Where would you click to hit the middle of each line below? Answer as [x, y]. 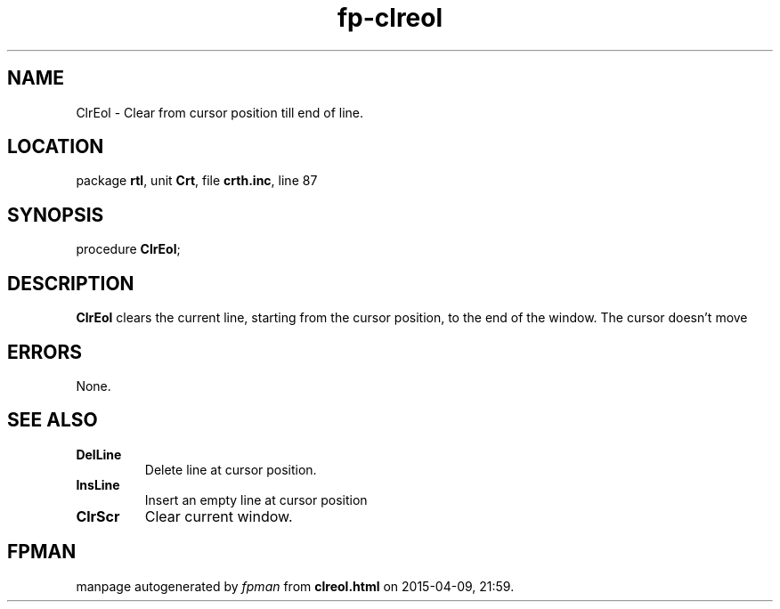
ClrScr [98, 516]
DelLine [99, 454]
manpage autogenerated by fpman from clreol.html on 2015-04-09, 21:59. [295, 586]
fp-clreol [390, 18]
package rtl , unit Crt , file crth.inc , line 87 [197, 181]
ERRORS [45, 352]
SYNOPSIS [56, 215]
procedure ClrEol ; [128, 249]
